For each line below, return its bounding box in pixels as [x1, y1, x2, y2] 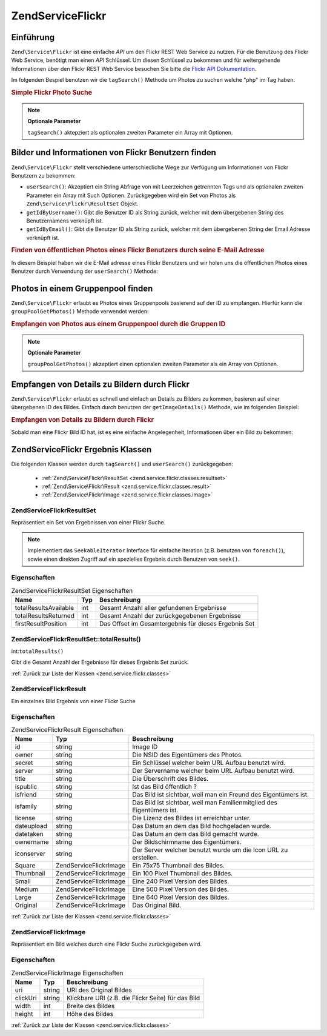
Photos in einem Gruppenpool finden [11, 283, 153, 293]
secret [15, 758, 33, 767]
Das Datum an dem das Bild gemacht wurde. [132, 830, 260, 838]
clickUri [15, 994, 37, 1002]
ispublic [15, 783, 38, 791]
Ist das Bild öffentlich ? [132, 783, 197, 791]
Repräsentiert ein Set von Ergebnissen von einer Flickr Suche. [11, 519, 166, 526]
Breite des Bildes [67, 1001, 115, 1010]
